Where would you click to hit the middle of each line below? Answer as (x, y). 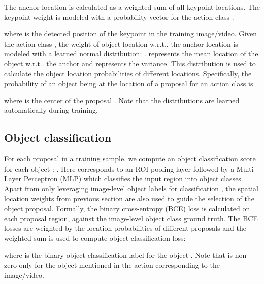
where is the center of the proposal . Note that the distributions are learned (122, 100)
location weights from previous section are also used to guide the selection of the (129, 198)
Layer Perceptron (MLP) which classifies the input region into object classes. (124, 178)
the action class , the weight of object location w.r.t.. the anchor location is (121, 43)
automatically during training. (51, 110)
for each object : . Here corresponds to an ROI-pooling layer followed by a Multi (129, 168)
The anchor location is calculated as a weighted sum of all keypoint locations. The (132, 7)
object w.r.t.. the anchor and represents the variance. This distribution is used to (130, 63)
